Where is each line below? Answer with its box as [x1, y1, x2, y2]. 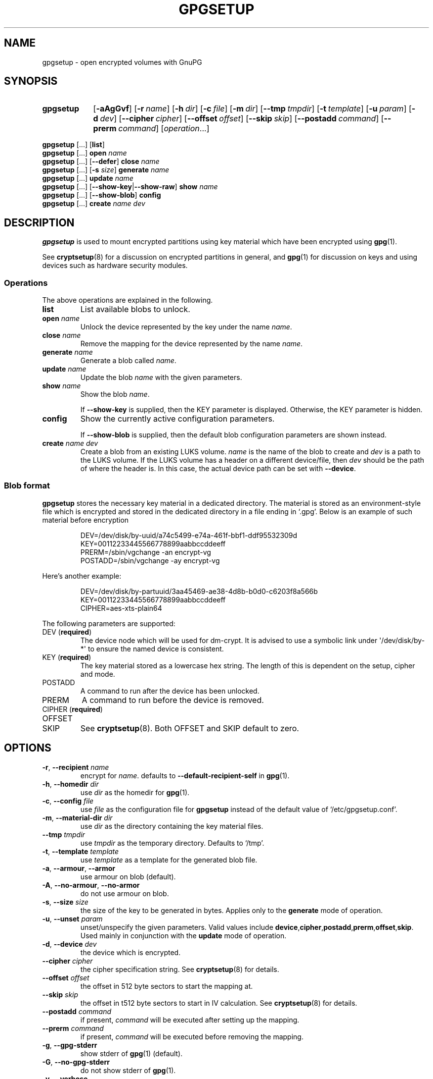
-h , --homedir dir [42, 779, 99, 788]
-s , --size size [42, 897, 88, 906]
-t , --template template [42, 847, 119, 856]
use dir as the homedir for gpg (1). [80, 788, 190, 797]
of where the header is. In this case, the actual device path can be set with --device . [80, 464, 356, 473]
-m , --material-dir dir [42, 813, 113, 822]
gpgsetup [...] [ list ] [42, 140, 105, 149]
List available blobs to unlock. [80, 304, 190, 315]
